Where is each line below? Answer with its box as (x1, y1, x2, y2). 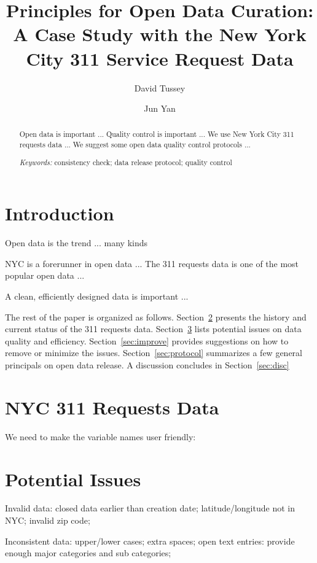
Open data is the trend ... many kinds (5, 236, 147, 249)
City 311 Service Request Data (26, 45, 294, 71)
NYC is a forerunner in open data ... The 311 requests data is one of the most (5, 257, 299, 270)
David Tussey (134, 81, 186, 94)
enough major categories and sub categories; (5, 546, 171, 559)
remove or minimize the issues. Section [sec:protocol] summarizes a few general (5, 346, 302, 359)
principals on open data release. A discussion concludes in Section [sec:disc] (5, 359, 289, 371)
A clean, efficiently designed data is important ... (5, 290, 189, 303)
